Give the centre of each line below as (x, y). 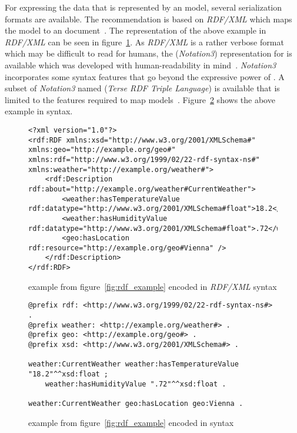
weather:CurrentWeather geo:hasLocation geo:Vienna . (136, 403)
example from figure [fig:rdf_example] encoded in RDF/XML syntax (153, 286)
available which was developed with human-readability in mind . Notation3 (141, 65)
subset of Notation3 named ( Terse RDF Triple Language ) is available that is (142, 88)
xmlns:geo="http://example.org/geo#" (102, 150)
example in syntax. (39, 111)
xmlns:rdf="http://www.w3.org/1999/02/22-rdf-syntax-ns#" (144, 159)
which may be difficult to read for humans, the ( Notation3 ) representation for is (148, 53)
